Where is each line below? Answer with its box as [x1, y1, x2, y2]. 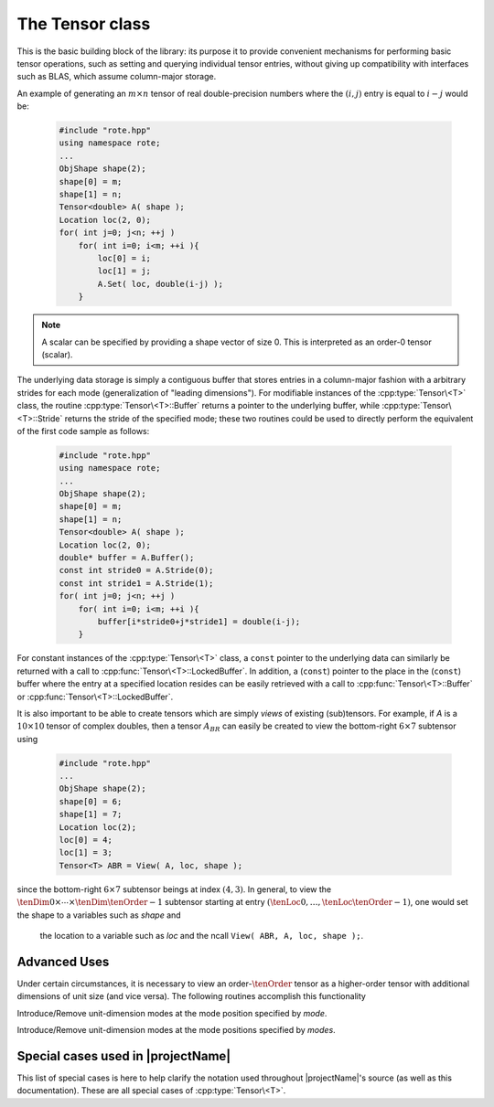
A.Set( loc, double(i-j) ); [97, 279, 224, 289]
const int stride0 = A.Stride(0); [59, 565, 214, 576]
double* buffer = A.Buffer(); [59, 553, 195, 562]
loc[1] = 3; [59, 847, 113, 858]
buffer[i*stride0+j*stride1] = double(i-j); [97, 616, 301, 626]
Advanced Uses [16, 953, 110, 969]
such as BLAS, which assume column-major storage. [16, 71, 217, 82]
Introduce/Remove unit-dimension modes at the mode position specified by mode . [16, 1007, 328, 1018]
